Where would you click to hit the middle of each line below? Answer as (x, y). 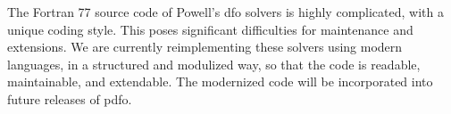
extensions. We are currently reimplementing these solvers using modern (205, 47)
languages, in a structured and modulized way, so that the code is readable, (214, 64)
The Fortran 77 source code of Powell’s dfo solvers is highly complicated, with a (225, 12)
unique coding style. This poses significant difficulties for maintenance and (210, 29)
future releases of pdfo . (70, 98)
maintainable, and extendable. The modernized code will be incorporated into (220, 81)
